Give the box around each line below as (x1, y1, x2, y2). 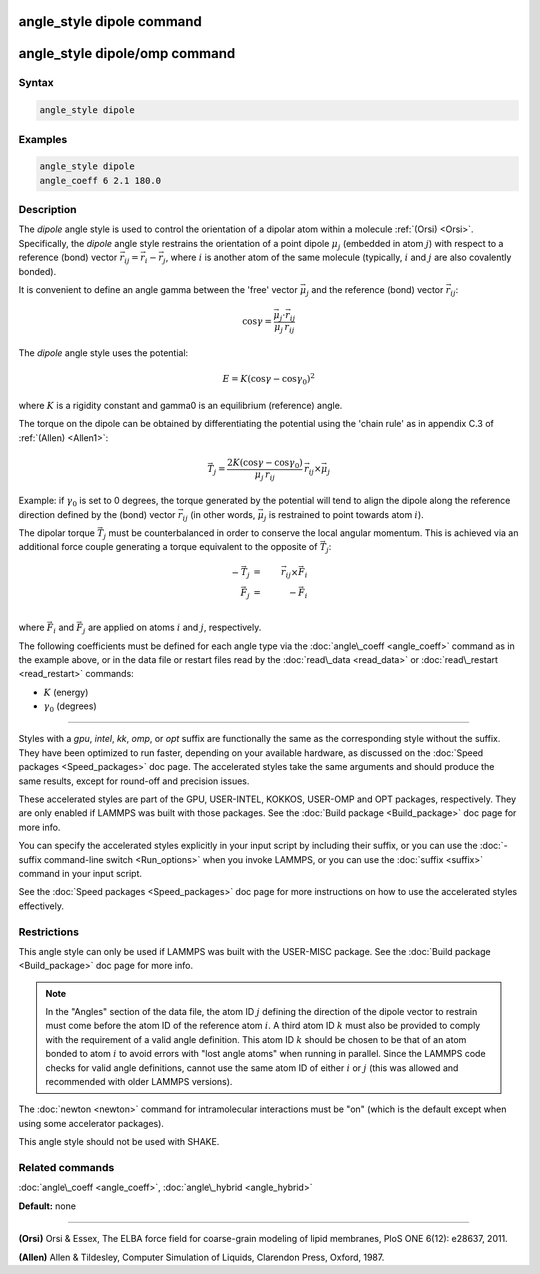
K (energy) (43, 686, 89, 698)
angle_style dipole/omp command (18, 45, 236, 62)
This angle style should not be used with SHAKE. (18, 1136, 220, 1148)
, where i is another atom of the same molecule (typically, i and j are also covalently (165, 251, 512, 264)
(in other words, (190, 508, 256, 520)
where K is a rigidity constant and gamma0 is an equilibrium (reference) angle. (18, 399, 343, 411)
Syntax (18, 76, 54, 90)
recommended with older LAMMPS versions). (45, 1076, 233, 1088)
